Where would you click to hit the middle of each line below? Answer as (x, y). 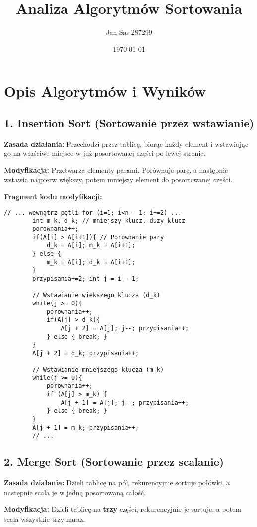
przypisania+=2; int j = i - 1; (86, 278)
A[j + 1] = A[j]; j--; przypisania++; (125, 403)
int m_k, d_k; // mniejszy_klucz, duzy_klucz (109, 221)
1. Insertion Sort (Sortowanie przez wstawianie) (129, 122)
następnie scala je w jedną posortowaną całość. (75, 492)
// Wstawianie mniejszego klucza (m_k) (98, 370)
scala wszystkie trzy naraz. (45, 519)
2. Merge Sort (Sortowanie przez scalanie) (114, 462)
